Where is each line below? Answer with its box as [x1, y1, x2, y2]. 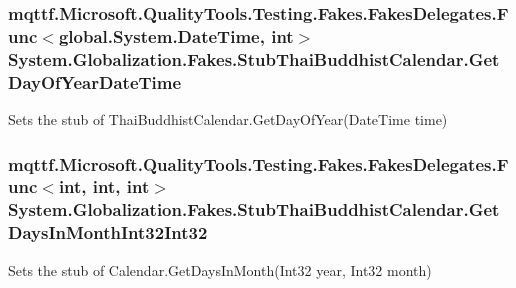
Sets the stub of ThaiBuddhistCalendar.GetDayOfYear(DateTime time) [8, 108, 448, 129]
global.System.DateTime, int [58, 23, 294, 48]
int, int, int [58, 174, 150, 199]
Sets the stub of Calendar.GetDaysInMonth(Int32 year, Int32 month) [8, 259, 432, 280]
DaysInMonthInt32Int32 [8, 220, 208, 245]
